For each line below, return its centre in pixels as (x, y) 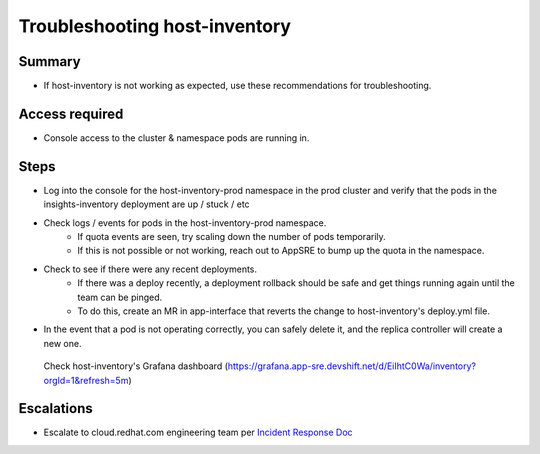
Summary (49, 61)
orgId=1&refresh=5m (86, 380)
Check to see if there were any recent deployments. (150, 269)
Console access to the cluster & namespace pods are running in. (176, 137)
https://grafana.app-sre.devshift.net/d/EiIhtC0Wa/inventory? (352, 366)
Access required (71, 113)
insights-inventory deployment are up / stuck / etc (146, 204)
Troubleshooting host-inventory (155, 26)
